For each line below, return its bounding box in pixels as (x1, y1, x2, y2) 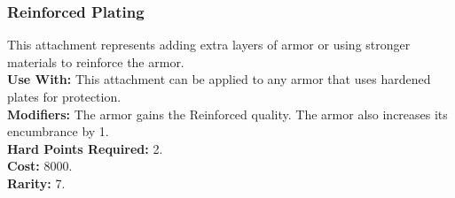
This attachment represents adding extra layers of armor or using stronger (7, 35, 411, 54)
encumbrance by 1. (7, 122, 109, 141)
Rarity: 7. (7, 173, 66, 192)
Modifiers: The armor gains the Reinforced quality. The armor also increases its (7, 104, 448, 123)
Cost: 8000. (7, 156, 73, 175)
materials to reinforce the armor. (7, 52, 184, 71)
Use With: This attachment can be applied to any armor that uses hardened (7, 70, 431, 88)
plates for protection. (7, 88, 122, 105)
